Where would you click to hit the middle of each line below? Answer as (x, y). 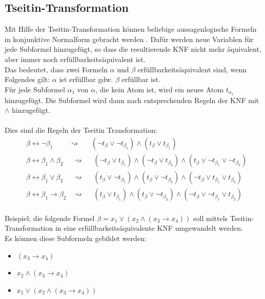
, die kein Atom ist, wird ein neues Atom (160, 89)
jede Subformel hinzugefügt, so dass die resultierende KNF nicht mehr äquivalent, (133, 49)
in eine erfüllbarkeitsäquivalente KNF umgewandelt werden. (149, 228)
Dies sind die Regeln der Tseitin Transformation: (81, 130)
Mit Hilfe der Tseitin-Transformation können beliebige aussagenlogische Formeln (131, 29)
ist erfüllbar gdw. (86, 79)
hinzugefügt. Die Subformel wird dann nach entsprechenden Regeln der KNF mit (132, 100)
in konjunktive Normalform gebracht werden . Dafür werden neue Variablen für (129, 39)
